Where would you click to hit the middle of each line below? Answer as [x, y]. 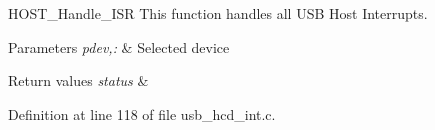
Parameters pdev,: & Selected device [119, 46]
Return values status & [78, 80]
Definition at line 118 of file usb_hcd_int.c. [142, 113]
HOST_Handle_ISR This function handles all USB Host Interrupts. [218, 13]
